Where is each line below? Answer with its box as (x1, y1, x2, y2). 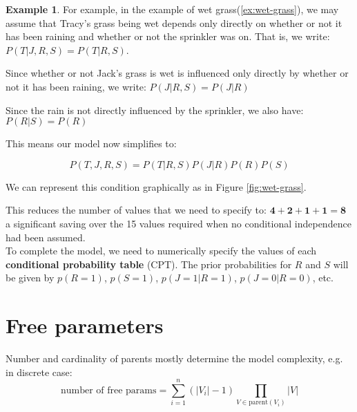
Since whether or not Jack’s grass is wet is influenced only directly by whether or (6, 66, 349, 80)
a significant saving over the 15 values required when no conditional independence (6, 216, 351, 230)
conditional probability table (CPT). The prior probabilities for (6, 256, 292, 271)
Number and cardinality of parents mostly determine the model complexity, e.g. (6, 351, 343, 366)
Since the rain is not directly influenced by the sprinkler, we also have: (6, 102, 304, 117)
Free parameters (6, 311, 164, 339)
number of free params (60, 386, 157, 396)
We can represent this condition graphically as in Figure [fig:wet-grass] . (6, 179, 307, 194)
